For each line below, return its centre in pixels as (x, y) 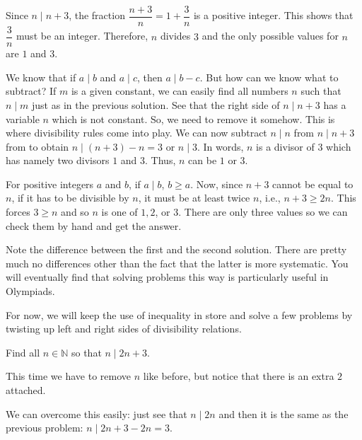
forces (18, 212)
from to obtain (37, 146)
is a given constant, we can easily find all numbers (180, 91)
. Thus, (160, 160)
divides (175, 36)
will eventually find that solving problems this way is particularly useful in (167, 277)
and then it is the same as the (284, 413)
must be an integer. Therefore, (82, 36)
